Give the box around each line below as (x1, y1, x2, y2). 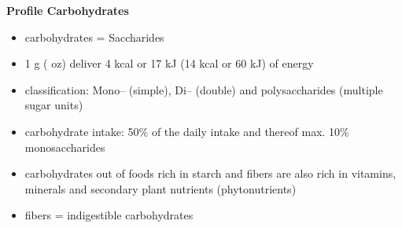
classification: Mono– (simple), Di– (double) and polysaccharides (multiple (24, 81, 383, 97)
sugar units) (24, 97, 83, 113)
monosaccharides (24, 138, 105, 155)
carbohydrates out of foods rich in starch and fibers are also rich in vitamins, (24, 165, 396, 182)
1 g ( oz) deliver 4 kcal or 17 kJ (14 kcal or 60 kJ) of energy (24, 55, 314, 72)
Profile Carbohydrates (6, 2, 129, 18)
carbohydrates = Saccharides (24, 28, 164, 45)
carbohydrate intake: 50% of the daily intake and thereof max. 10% (24, 123, 349, 139)
